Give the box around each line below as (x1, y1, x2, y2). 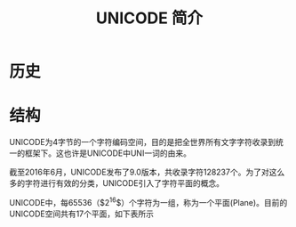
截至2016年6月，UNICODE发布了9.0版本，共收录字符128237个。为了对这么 (9, 166, 285, 178)
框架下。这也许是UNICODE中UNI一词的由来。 (24, 148, 191, 158)
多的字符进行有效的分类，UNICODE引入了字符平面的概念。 (9, 178, 225, 189)
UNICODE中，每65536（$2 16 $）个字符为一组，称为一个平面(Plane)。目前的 (9, 196, 288, 207)
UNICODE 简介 (96, 8, 203, 28)
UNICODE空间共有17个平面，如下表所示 (9, 208, 154, 219)
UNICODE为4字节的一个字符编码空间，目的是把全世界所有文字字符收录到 (9, 137, 276, 148)
